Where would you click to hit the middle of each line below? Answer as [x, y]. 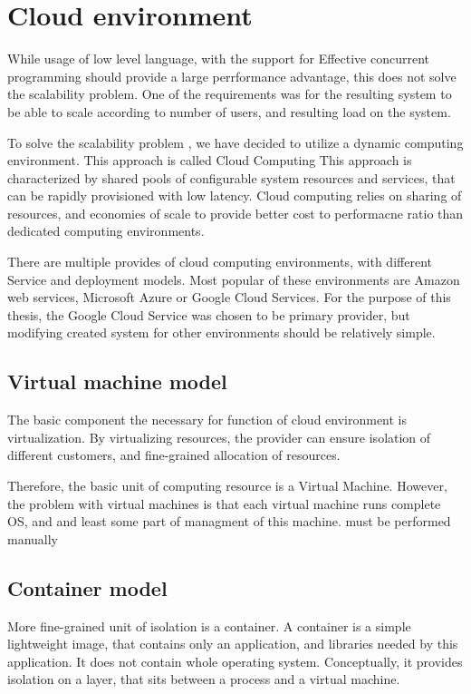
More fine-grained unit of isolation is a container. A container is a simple [209, 626]
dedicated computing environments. [106, 231]
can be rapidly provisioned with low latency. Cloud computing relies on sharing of [235, 195]
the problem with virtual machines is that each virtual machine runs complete [224, 503]
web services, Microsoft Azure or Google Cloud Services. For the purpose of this [229, 297]
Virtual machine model [117, 381]
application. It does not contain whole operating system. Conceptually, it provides [235, 661]
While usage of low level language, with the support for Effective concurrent [219, 59]
